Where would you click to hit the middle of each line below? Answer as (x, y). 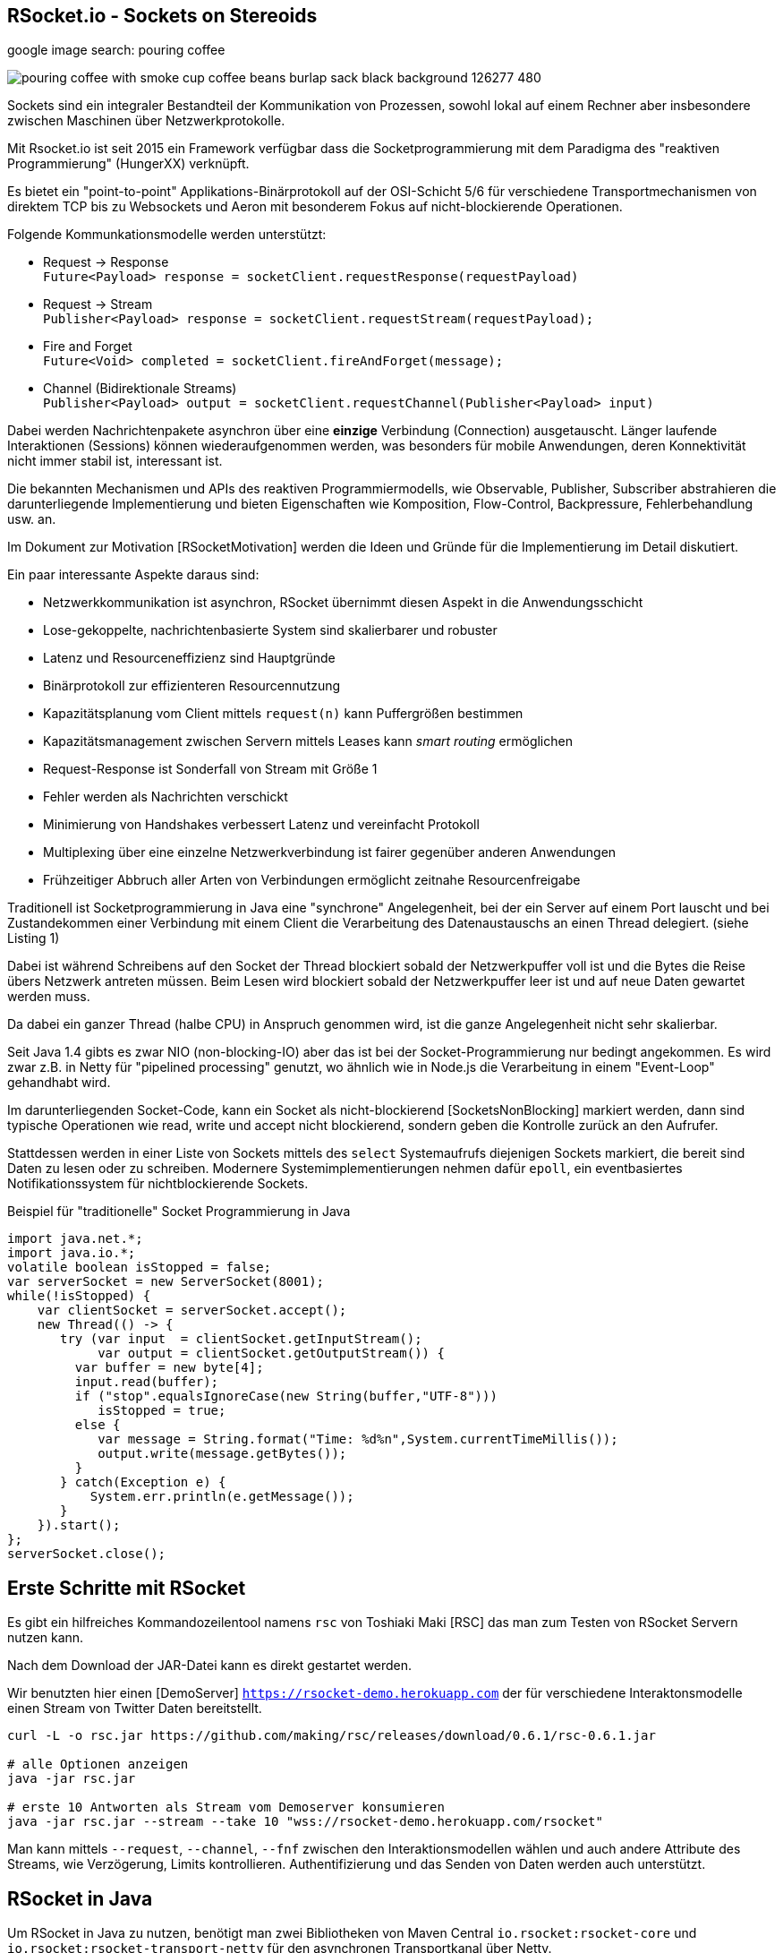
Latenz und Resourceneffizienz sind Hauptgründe (189, 658)
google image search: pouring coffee (116, 50)
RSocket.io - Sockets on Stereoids (162, 16)
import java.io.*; (72, 1253)
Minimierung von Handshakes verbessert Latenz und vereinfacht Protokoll (261, 825)
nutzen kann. (46, 1638)
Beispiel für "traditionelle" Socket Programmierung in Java (179, 1212)
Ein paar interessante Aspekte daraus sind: (133, 575)
